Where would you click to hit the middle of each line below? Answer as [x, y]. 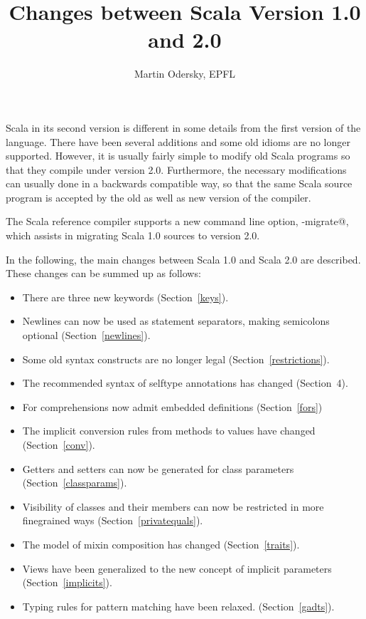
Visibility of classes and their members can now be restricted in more [173, 506]
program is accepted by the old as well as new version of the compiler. [158, 197]
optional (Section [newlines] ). [86, 335]
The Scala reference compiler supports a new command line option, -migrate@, [177, 221]
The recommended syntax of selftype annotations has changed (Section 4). [185, 383]
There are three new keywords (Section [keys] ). [125, 297]
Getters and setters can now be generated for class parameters [158, 468]
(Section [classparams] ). [75, 483]
